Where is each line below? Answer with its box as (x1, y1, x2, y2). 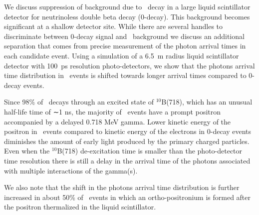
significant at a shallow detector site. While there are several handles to (4, 21, 223, 31)
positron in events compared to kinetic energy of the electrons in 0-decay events (4, 126, 252, 136)
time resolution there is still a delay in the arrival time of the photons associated (4, 155, 251, 165)
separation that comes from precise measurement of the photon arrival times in (4, 40, 246, 51)
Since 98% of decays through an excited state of (4, 96, 154, 107)
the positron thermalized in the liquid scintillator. (4, 201, 156, 212)
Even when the (4, 145, 50, 156)
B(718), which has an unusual (161, 96, 253, 107)
